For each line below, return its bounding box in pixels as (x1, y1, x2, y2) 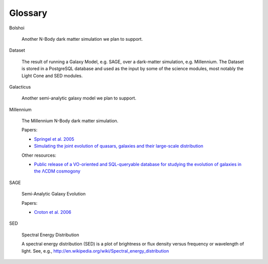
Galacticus (9, 84, 31, 89)
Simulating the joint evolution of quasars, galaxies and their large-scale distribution (34, 143, 203, 149)
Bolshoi (9, 25, 25, 31)
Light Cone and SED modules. (21, 73, 83, 79)
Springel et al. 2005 (34, 136, 74, 142)
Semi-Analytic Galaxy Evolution (21, 191, 86, 197)
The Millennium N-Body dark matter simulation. (21, 118, 119, 124)
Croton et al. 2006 (34, 209, 71, 215)
